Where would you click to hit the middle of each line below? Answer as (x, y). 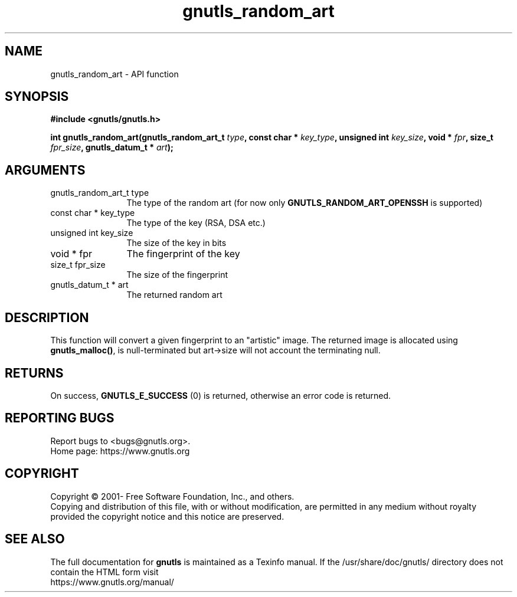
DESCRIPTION (47, 317)
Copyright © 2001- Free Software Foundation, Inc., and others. (172, 496)
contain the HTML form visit (104, 572)
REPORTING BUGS (60, 418)
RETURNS (34, 373)
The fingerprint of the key (183, 254)
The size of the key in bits (176, 243)
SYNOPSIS (37, 97)
